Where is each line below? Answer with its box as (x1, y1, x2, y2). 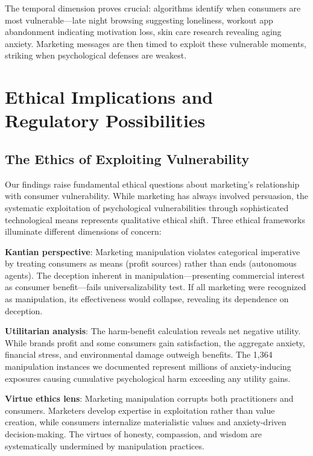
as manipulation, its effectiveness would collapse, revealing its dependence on (5, 293, 289, 305)
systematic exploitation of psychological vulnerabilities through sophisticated (5, 201, 289, 214)
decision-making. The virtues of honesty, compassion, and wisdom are (5, 428, 262, 440)
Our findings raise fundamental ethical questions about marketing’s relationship (5, 177, 300, 190)
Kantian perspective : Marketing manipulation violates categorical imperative (5, 245, 300, 258)
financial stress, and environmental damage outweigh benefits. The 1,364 (5, 348, 273, 361)
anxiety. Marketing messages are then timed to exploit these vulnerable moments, (5, 37, 306, 49)
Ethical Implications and (5, 84, 213, 109)
